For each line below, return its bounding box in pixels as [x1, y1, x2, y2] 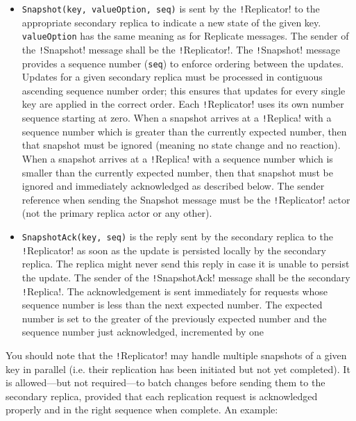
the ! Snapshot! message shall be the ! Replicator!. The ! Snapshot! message [22, 42, 341, 56]
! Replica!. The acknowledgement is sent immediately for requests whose [22, 283, 328, 298]
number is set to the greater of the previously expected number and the [22, 311, 327, 325]
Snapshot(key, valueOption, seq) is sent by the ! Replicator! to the [22, 1, 320, 15]
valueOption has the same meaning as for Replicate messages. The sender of [22, 28, 349, 43]
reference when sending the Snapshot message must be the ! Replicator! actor [22, 192, 350, 206]
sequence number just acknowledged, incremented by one [22, 324, 264, 339]
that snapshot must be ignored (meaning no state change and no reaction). [22, 138, 341, 152]
